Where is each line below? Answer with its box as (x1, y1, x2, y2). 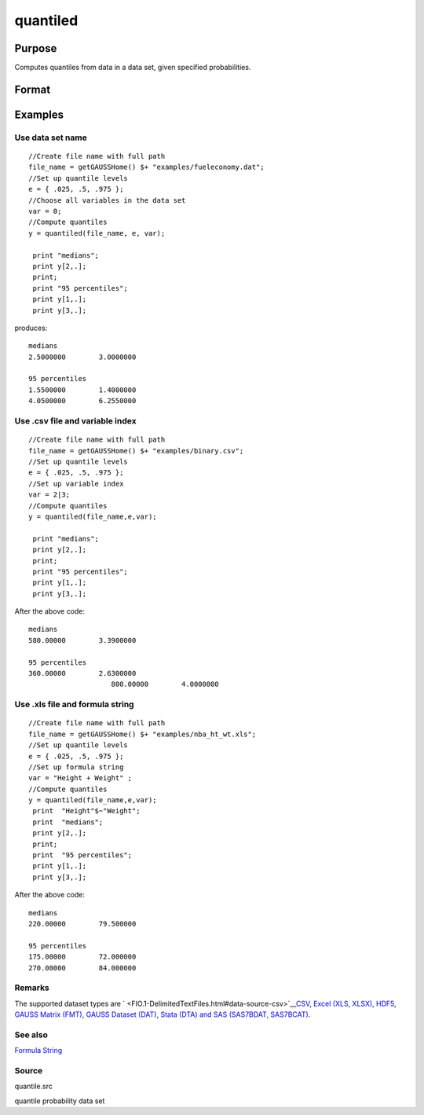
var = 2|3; (28, 490, 71, 499)
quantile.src (14, 1081, 53, 1091)
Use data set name (14, 132, 88, 143)
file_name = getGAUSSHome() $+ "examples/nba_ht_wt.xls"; (28, 729, 257, 739)
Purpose (14, 42, 57, 55)
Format (14, 83, 51, 96)
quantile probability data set (14, 1096, 105, 1106)
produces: (14, 323, 48, 332)
